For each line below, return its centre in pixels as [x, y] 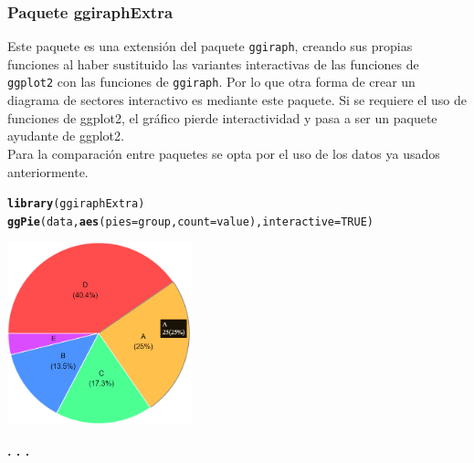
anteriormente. [48, 171]
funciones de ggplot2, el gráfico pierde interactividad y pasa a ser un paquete [222, 117]
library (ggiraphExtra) [76, 204]
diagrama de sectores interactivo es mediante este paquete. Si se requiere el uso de [237, 100]
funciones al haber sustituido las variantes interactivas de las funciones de [213, 63]
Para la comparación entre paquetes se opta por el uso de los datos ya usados [224, 153]
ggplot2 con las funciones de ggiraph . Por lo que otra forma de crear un [211, 82]
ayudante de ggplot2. [66, 136]
